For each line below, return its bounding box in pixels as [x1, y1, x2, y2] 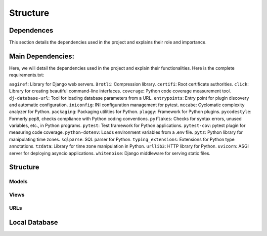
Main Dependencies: [9, 52, 75, 60]
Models [9, 178, 28, 185]
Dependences [9, 26, 53, 35]
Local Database [9, 218, 58, 227]
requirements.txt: [9, 72, 44, 78]
